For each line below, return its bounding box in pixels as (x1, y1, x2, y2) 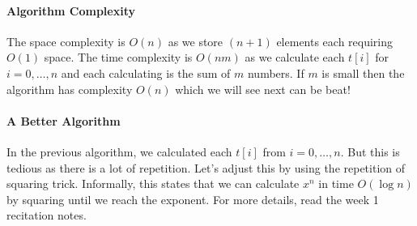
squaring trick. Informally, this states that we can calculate (6, 175, 300, 192)
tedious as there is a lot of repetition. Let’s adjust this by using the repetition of (6, 159, 406, 176)
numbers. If (247, 64, 304, 81)
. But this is (340, 143, 400, 160)
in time (318, 175, 354, 192)
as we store (168, 32, 223, 49)
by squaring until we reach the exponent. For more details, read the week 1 (6, 190, 379, 207)
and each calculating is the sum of (61, 64, 231, 81)
